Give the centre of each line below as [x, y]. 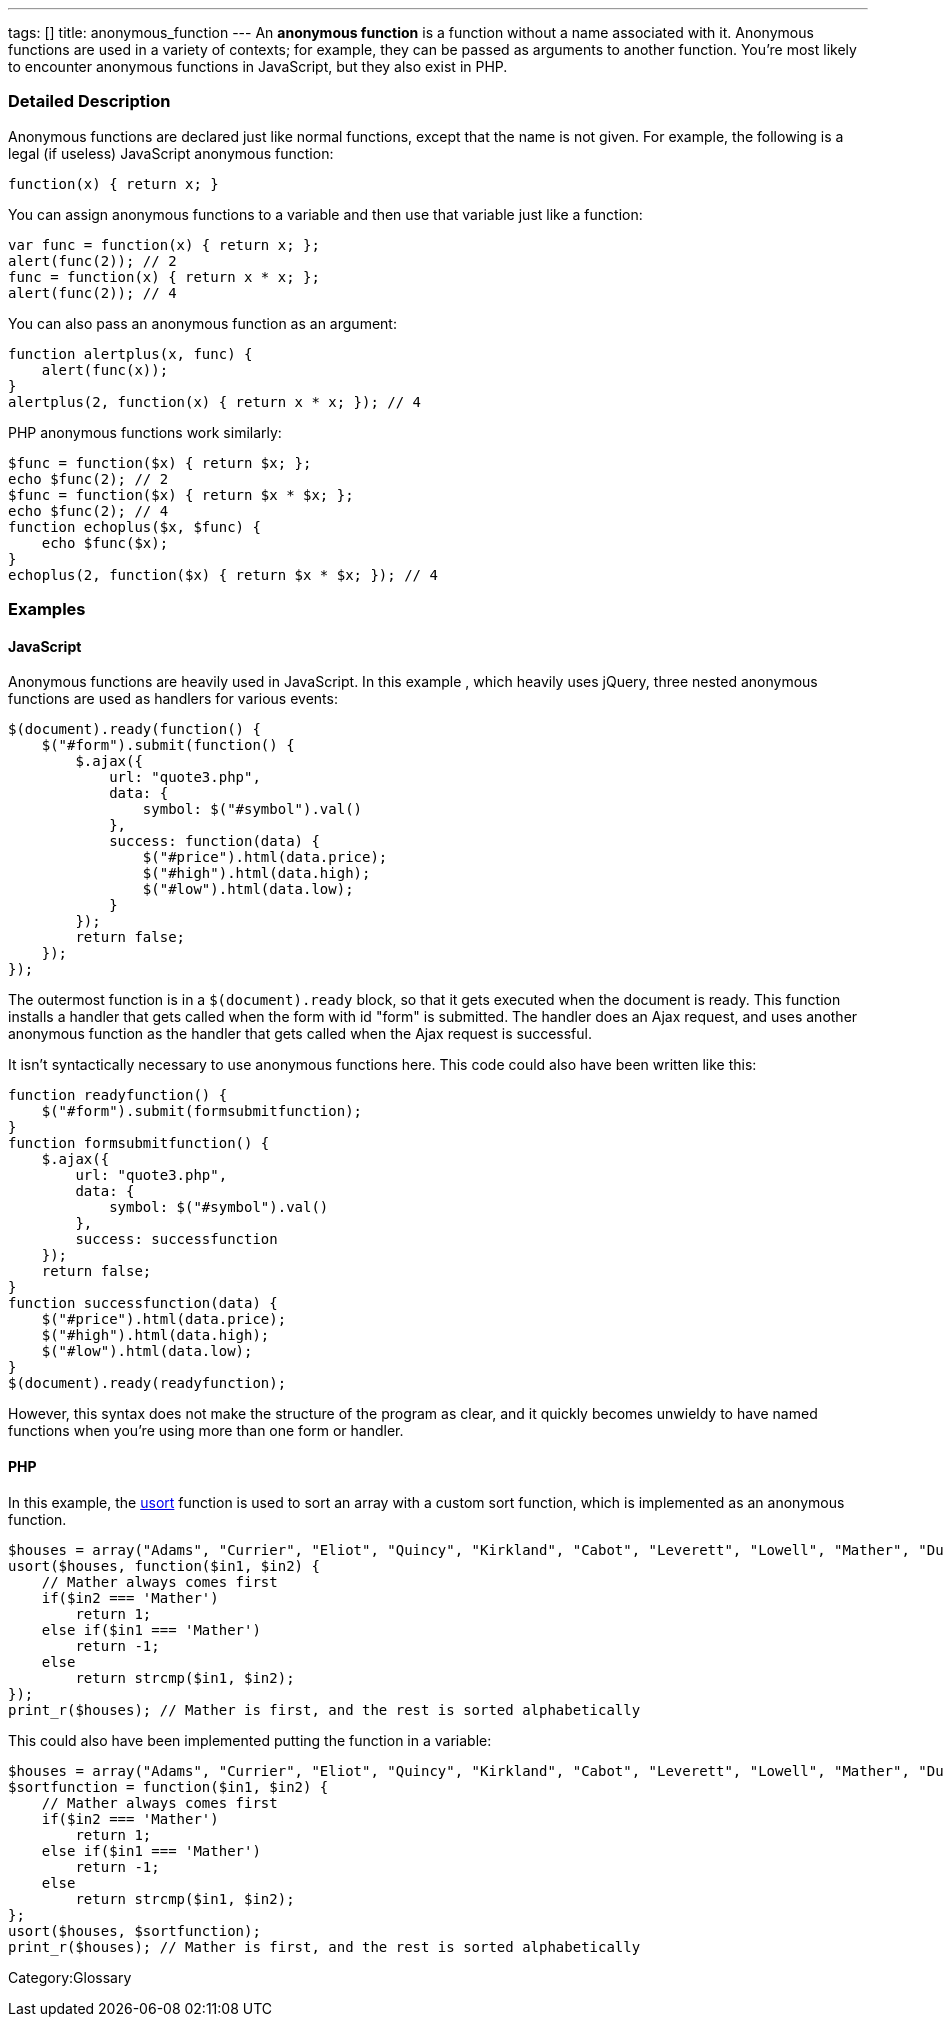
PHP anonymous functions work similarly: [145, 432]
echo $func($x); [105, 542]
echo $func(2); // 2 [88, 478]
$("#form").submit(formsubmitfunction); [202, 1111]
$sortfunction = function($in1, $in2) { [168, 1786]
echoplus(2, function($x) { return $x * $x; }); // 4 [223, 574]
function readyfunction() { [118, 1095]
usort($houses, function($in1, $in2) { [164, 1565]
